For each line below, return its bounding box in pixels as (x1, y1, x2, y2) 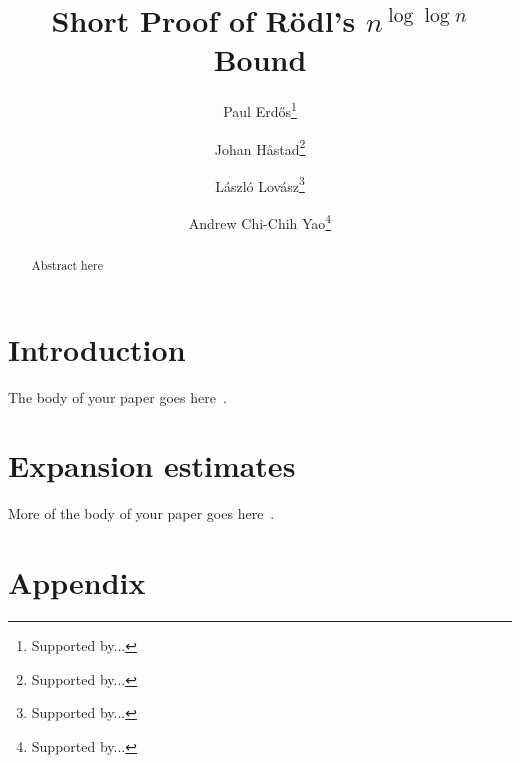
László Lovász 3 (215, 172, 305, 196)
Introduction (8, 328, 186, 369)
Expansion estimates (8, 445, 296, 486)
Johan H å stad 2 (214, 135, 306, 159)
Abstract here (31, 257, 103, 274)
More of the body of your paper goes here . (8, 503, 275, 524)
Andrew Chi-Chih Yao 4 (188, 210, 332, 233)
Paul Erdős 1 (223, 98, 297, 121)
